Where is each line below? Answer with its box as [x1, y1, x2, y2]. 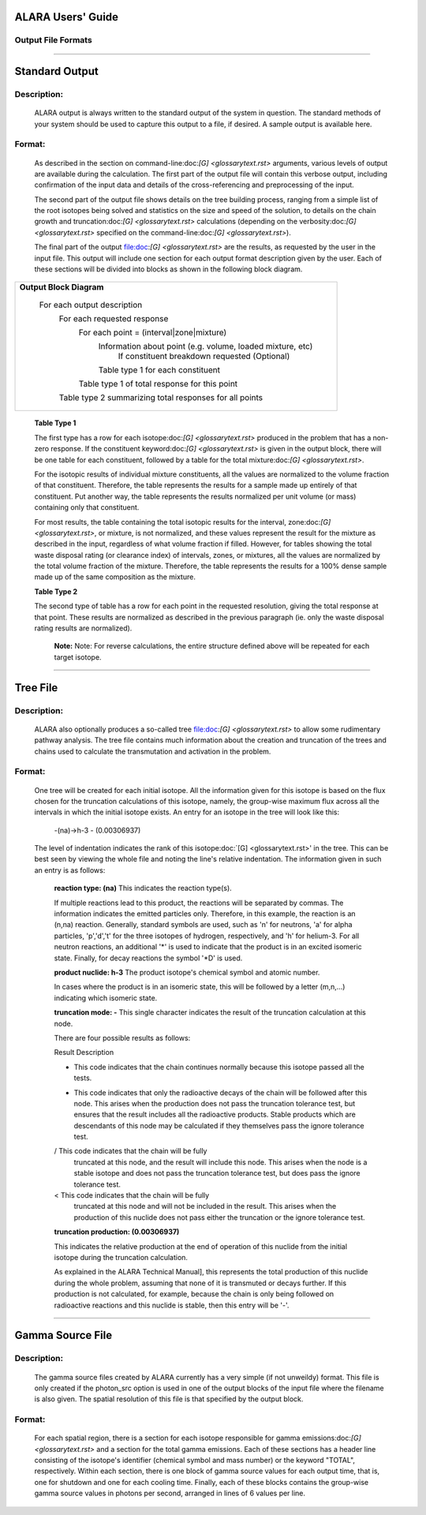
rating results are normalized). [34, 623, 133, 633]
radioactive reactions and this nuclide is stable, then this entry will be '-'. [54, 1300, 290, 1310]
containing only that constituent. [34, 503, 140, 512]
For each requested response [58, 313, 169, 324]
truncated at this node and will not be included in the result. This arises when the [73, 1202, 337, 1211]
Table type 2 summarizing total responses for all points [58, 392, 263, 403]
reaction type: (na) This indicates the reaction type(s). [54, 884, 232, 893]
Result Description [54, 1048, 114, 1057]
